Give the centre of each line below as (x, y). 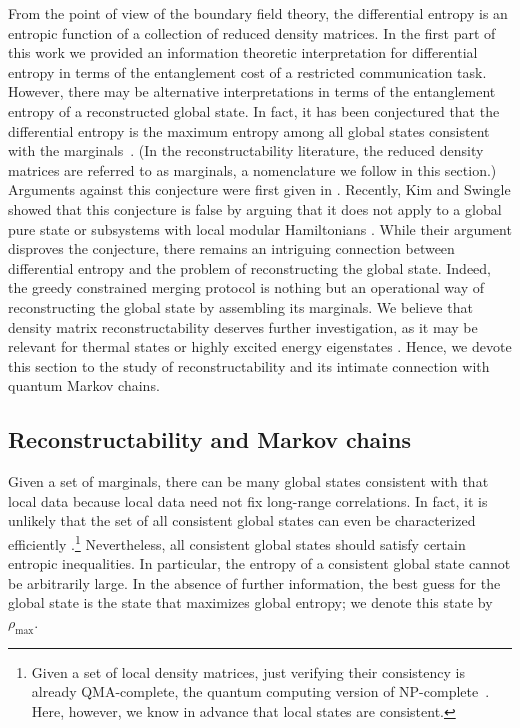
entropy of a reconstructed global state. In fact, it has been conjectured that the (254, 110)
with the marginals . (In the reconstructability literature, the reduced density (246, 150)
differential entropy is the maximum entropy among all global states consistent (249, 130)
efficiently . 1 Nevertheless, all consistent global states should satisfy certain (237, 542)
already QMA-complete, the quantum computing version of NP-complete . (260, 691)
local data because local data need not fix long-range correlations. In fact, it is (248, 500)
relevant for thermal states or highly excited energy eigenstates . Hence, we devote (260, 346)
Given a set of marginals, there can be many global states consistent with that (248, 481)
